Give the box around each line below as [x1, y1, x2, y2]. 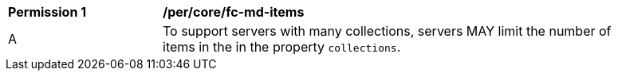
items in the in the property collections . [163, 39, 401, 55]
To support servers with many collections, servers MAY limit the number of [163, 23, 612, 39]
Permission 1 [8, 4, 87, 20]
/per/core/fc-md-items [163, 4, 305, 20]
